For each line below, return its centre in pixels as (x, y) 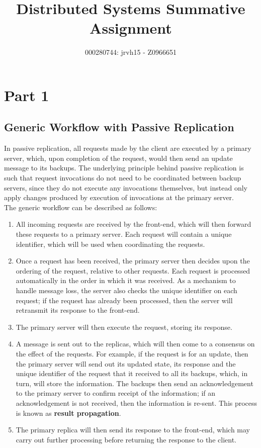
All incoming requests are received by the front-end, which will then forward (134, 224)
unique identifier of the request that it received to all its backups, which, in (132, 373)
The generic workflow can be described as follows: (81, 207)
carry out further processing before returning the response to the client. (126, 439)
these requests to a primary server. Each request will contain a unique (124, 234)
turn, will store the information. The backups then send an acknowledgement (135, 383)
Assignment (131, 28)
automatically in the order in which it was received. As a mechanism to (126, 280)
